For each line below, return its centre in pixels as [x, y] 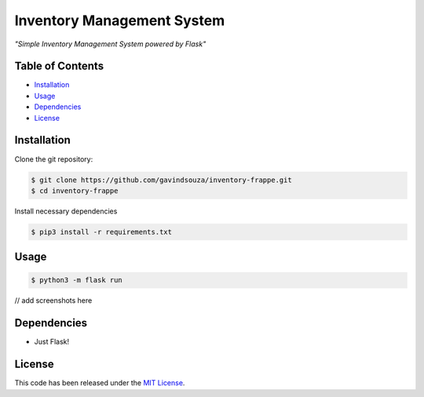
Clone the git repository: [54, 159]
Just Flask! [52, 342]
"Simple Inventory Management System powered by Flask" [110, 44]
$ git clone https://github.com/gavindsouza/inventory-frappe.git [161, 180]
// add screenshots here [53, 300]
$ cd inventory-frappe [75, 191]
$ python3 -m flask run [77, 280]
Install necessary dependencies [66, 211]
